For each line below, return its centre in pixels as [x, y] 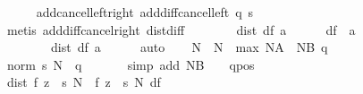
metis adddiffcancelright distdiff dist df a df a [181, 29]
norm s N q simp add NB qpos [131, 64]
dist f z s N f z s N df [84, 82]
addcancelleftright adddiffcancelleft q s [145, 12]
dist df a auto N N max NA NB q [189, 47]
